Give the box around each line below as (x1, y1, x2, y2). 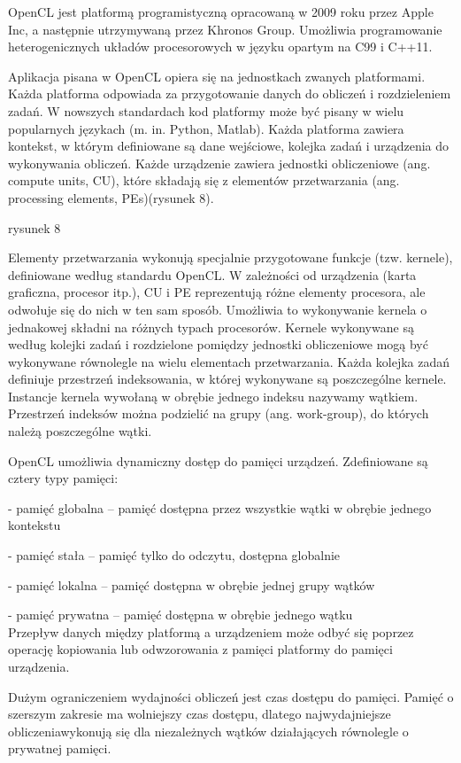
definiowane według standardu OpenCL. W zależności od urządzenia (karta (8, 265, 417, 284)
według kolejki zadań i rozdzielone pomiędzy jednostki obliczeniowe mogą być (8, 335, 428, 354)
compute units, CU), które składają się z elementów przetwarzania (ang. (8, 171, 400, 190)
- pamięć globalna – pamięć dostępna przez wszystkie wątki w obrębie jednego (8, 498, 432, 517)
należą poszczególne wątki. (8, 422, 152, 440)
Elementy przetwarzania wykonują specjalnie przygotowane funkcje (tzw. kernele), (8, 248, 453, 267)
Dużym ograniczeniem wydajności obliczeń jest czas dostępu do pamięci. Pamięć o (8, 687, 454, 705)
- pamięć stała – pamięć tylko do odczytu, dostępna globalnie (8, 546, 341, 564)
